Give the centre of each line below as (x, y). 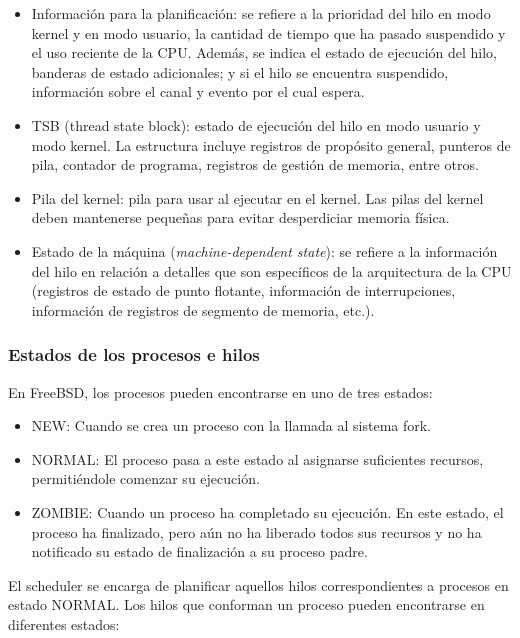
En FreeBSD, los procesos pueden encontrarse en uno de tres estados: (220, 391)
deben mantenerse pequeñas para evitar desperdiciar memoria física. (240, 217)
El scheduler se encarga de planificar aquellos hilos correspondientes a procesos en (258, 584)
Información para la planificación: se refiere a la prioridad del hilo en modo (261, 13)
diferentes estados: (64, 623)
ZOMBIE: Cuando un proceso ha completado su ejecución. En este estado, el (267, 511)
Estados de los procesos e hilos (134, 354)
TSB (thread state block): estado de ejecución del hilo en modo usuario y (256, 124)
